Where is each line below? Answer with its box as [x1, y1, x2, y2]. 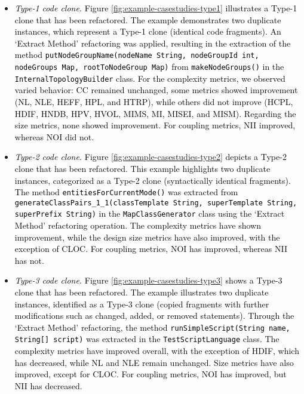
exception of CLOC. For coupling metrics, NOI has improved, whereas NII [14, 242, 287, 255]
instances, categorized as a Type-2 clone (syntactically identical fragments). [14, 174, 291, 186]
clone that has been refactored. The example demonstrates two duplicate [14, 13, 281, 26]
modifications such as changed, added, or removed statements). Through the [14, 309, 294, 322]
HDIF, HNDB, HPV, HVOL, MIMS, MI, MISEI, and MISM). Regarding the [14, 107, 296, 119]
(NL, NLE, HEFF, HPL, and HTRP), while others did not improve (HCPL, [14, 95, 293, 107]
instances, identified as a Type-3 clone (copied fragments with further [14, 297, 269, 310]
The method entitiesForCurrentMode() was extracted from [14, 186, 238, 198]
